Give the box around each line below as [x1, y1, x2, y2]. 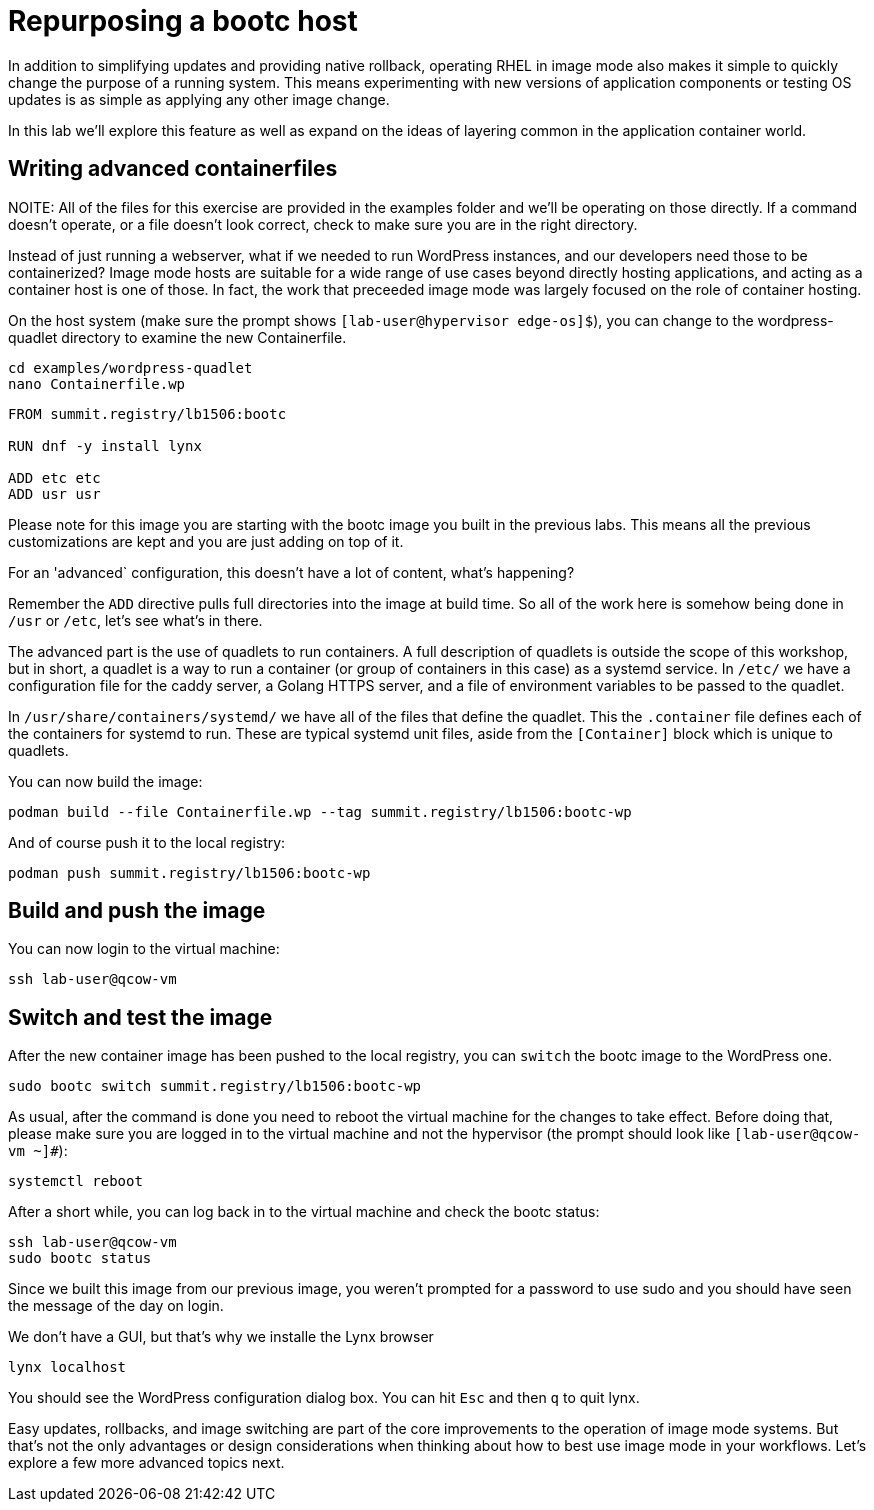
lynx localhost [8, 1359, 127, 1376]
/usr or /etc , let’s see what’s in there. [8, 611, 263, 629]
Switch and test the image [8, 1004, 273, 1030]
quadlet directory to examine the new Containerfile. [8, 328, 347, 346]
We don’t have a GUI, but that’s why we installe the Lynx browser [8, 1328, 434, 1346]
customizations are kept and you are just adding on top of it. [8, 532, 404, 550]
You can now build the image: [8, 772, 203, 790]
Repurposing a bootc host [8, 4, 358, 38]
